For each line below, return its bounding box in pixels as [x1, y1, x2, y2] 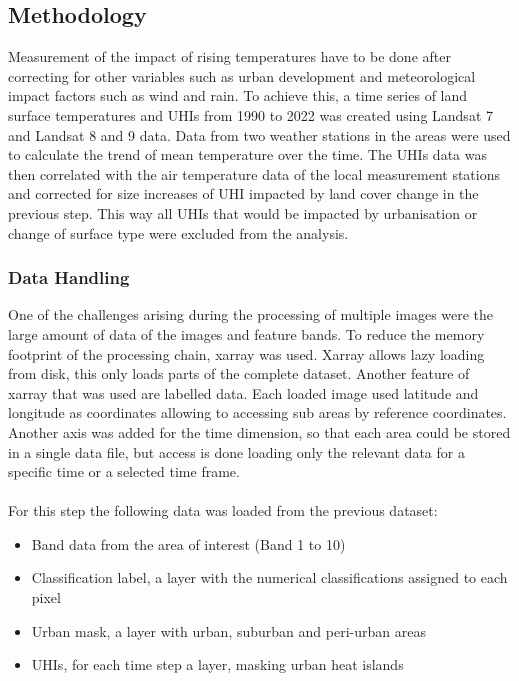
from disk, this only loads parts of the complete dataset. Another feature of [8, 363, 470, 384]
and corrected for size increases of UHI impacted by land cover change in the [8, 183, 479, 204]
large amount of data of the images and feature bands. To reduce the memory [8, 323, 485, 344]
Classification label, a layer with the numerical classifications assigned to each [31, 567, 508, 588]
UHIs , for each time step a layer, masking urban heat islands [31, 654, 404, 675]
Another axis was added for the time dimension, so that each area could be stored [8, 421, 511, 442]
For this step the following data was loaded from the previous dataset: [8, 500, 438, 521]
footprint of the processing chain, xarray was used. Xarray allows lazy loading [8, 343, 485, 364]
